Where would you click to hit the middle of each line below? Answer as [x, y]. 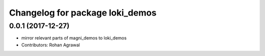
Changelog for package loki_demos [83, 13]
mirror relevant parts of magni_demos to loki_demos [74, 38]
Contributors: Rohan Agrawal [51, 45]
